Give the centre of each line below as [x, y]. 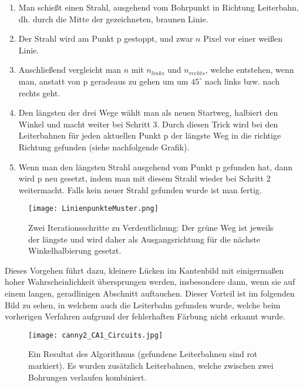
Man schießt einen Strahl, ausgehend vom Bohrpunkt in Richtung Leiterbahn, [159, 7]
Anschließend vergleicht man [70, 70]
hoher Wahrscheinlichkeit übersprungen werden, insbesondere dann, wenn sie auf [150, 282]
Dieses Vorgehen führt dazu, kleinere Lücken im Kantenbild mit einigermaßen [144, 270]
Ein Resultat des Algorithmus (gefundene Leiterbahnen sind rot [143, 354]
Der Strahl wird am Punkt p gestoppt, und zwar [106, 38]
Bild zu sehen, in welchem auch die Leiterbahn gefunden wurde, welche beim [143, 304]
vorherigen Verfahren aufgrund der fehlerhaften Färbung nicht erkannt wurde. [145, 316]
